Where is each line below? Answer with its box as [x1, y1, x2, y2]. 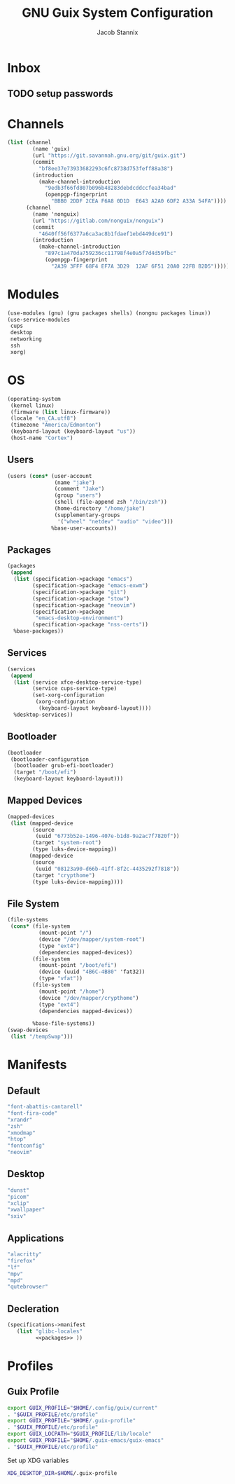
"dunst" [7, 1186, 30, 1194]
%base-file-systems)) [32, 1020, 96, 1027]
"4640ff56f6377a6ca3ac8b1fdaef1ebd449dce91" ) [38, 230, 173, 238]
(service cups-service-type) [32, 685, 117, 692]
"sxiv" [7, 1213, 27, 1220]
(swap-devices [7, 1026, 49, 1034]
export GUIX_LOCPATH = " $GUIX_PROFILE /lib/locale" [7, 1431, 152, 1438]
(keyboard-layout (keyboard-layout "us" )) [10, 428, 136, 435]
